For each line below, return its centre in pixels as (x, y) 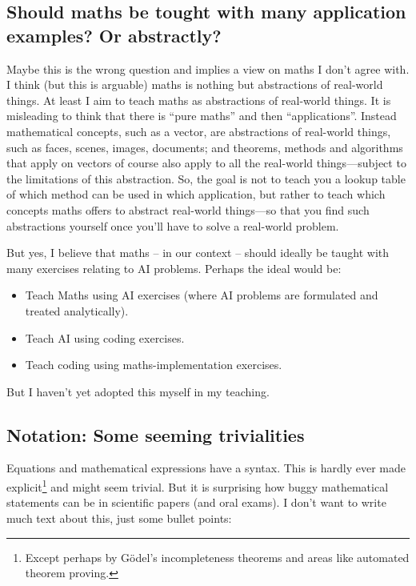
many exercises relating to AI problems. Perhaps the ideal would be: (174, 268)
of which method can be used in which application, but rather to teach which (196, 194)
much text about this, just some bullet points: (119, 518)
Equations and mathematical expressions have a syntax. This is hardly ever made (206, 468)
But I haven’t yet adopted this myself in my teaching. (138, 391)
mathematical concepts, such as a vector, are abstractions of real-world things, (199, 131)
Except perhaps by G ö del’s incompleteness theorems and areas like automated (217, 557)
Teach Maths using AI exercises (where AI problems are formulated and (202, 295)
